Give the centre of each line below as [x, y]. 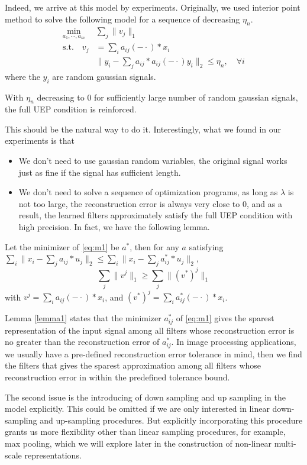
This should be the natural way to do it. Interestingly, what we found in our [143, 129]
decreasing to [61, 97]
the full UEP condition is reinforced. [71, 109]
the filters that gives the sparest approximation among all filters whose [133, 365]
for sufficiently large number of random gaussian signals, [196, 97]
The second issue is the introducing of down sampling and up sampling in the [145, 397]
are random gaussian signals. [104, 76]
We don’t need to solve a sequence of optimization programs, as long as [148, 192]
